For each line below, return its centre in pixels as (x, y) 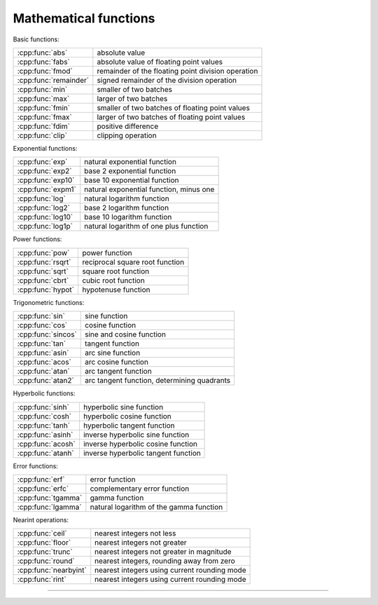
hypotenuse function (116, 290)
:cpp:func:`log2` (43, 208)
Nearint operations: (41, 519)
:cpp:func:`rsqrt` (44, 261)
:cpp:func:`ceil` (42, 533)
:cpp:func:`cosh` (44, 416)
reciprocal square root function (133, 261)
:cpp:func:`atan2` (46, 381)
